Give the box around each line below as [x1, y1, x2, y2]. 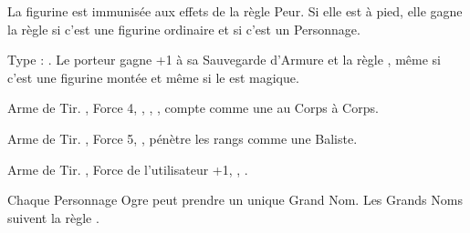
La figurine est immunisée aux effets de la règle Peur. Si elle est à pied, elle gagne [7, 2, 463, 20]
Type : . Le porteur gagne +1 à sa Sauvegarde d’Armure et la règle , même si [7, 50, 441, 69]
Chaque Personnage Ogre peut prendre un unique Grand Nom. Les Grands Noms [7, 190, 463, 209]
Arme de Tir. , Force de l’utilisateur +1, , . [7, 159, 248, 178]
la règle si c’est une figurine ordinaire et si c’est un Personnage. [7, 19, 360, 38]
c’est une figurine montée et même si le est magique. [7, 67, 299, 86]
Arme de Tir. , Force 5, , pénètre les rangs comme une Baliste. [7, 128, 358, 147]
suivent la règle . [7, 208, 99, 227]
